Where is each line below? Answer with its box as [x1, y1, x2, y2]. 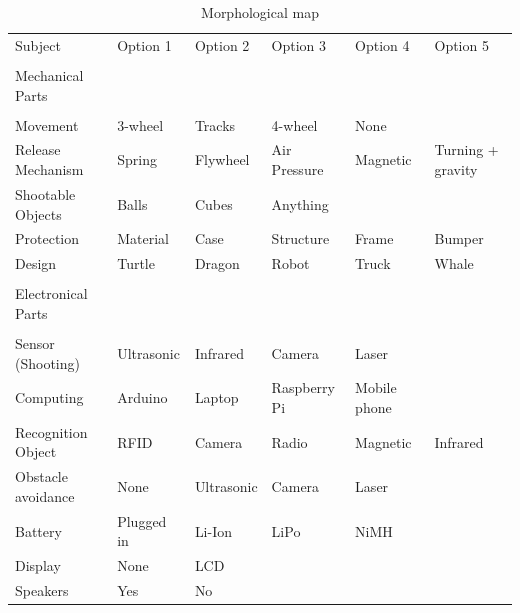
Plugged [117, 510, 167, 531]
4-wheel [271, 114, 318, 135]
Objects [15, 203, 62, 224]
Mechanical [15, 64, 84, 85]
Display [15, 555, 61, 576]
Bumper [434, 228, 484, 249]
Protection [15, 228, 80, 249]
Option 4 [355, 34, 410, 55]
